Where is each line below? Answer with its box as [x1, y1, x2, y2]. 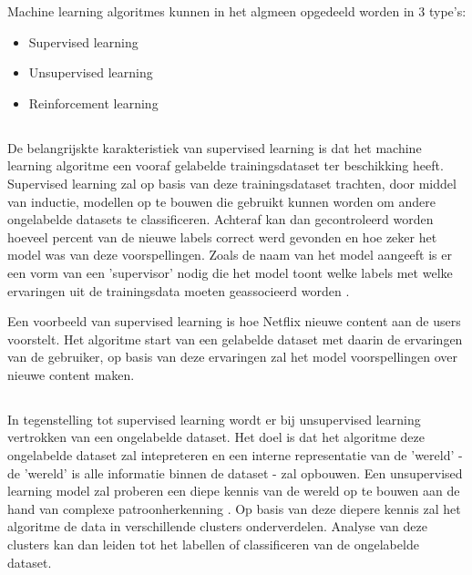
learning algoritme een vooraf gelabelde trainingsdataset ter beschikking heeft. [7, 156, 444, 175]
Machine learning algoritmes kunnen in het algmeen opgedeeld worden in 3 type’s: [7, 2, 467, 20]
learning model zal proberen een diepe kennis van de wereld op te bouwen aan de [7, 481, 460, 500]
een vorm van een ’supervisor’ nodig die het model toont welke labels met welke [7, 262, 453, 282]
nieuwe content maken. [7, 365, 135, 384]
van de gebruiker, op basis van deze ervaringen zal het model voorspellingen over [7, 347, 457, 366]
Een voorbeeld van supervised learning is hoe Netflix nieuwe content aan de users [7, 312, 461, 331]
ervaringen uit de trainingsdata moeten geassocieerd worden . [7, 281, 350, 300]
